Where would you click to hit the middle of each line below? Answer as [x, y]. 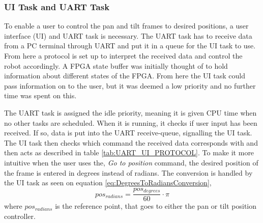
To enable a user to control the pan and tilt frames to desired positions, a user [126, 26]
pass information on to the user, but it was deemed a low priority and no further [130, 85]
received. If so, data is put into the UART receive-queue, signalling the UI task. [128, 133]
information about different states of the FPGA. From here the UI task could [125, 76]
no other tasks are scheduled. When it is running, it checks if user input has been [131, 122]
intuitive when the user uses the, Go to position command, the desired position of [131, 162]
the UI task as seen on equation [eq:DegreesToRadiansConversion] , [108, 183]
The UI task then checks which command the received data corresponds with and [131, 142]
